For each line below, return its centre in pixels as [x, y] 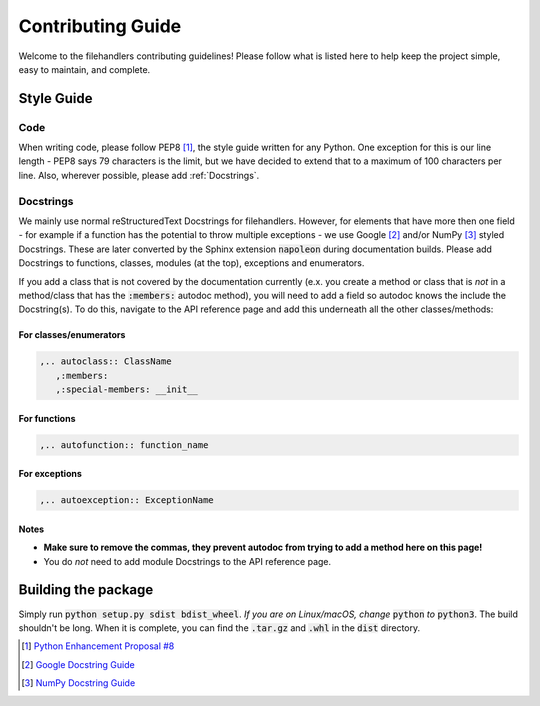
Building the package [86, 590]
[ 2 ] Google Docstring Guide [78, 664]
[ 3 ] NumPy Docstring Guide [78, 683]
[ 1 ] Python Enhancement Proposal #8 [98, 646]
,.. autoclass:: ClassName [105, 361]
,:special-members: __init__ [127, 389]
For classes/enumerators [72, 335]
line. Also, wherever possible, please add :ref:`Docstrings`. [139, 175]
